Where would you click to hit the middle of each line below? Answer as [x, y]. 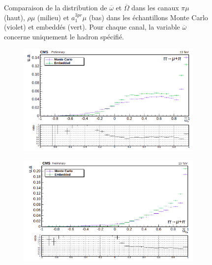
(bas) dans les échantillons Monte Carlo [148, 17]
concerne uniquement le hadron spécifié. [64, 36]
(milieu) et [53, 17]
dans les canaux [155, 7]
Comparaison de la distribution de [56, 7]
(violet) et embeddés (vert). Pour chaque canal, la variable [92, 27]
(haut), [15, 17]
